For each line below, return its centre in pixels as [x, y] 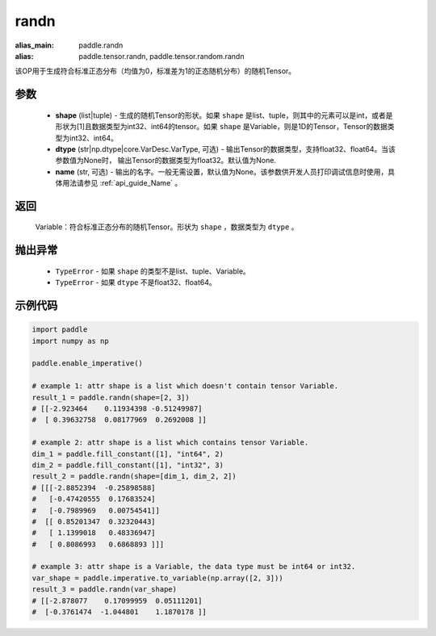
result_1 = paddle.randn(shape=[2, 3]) [111, 397]
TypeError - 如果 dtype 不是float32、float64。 [136, 282]
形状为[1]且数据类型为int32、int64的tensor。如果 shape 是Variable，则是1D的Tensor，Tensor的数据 [221, 127]
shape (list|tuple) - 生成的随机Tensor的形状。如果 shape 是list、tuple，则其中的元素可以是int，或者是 [224, 115]
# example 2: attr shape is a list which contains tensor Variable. [170, 443]
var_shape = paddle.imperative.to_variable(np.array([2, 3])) [157, 578]
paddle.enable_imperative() [87, 364]
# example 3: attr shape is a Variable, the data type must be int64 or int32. [194, 567]
